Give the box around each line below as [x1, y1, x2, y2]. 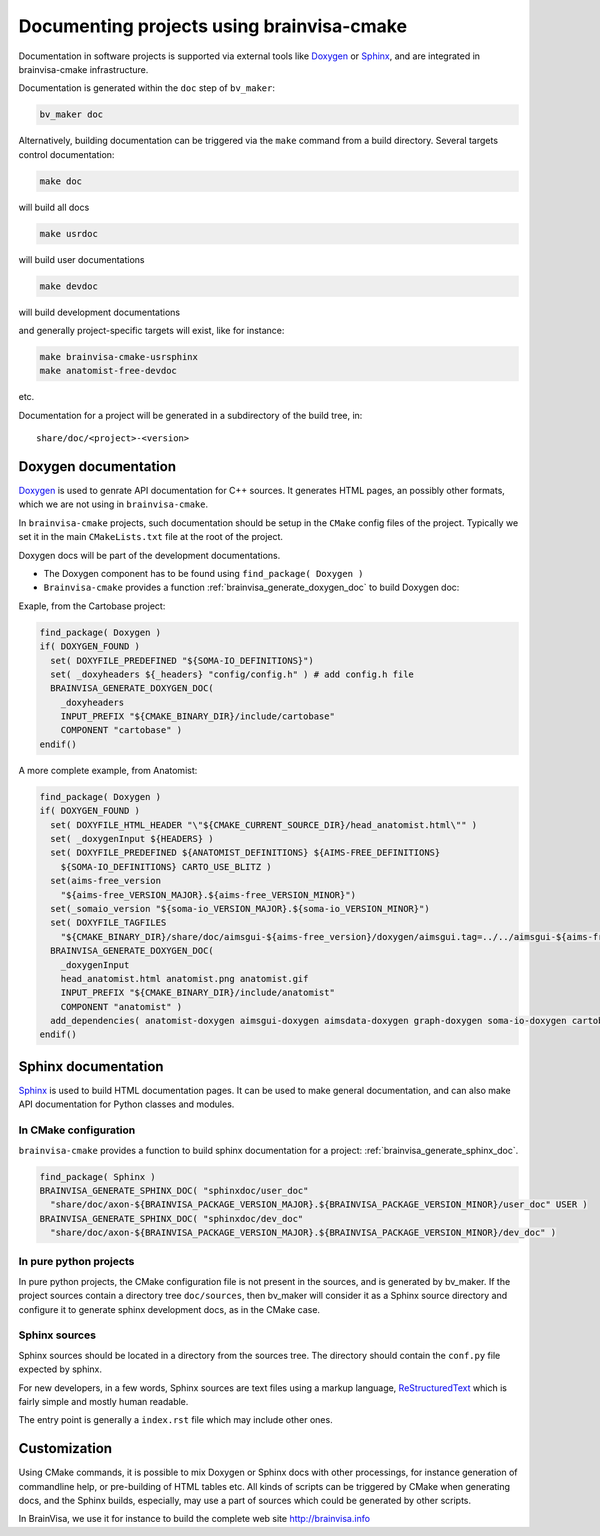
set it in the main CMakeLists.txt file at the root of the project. [18, 531, 284, 543]
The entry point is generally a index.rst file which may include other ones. [18, 1414, 334, 1426]
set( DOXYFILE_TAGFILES [50, 917, 167, 929]
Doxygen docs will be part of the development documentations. [18, 549, 281, 561]
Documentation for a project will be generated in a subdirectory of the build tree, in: [18, 409, 363, 421]
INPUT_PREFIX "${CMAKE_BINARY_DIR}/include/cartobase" [60, 711, 335, 722]
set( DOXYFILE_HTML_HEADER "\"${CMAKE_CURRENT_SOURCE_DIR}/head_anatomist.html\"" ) [50, 819, 478, 830]
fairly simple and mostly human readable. [18, 1395, 189, 1407]
